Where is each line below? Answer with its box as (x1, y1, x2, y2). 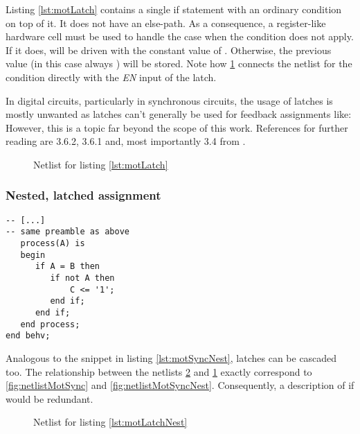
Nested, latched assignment (6, 186, 161, 204)
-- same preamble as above (6, 227, 129, 237)
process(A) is (20, 238, 85, 249)
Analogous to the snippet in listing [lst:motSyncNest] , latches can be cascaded (6, 350, 337, 365)
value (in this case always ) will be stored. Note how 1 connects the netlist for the (6, 56, 352, 71)
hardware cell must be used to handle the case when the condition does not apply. (6, 29, 354, 44)
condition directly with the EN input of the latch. (6, 69, 217, 84)
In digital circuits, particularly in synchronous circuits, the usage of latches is (6, 93, 333, 107)
